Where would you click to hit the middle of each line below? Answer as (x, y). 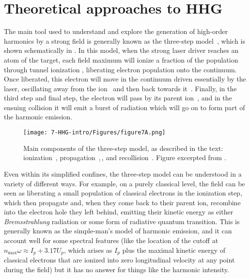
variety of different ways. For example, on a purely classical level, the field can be (125, 183)
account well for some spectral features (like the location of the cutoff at (111, 240)
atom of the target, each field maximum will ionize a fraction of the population (121, 59)
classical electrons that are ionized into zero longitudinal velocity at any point (119, 260)
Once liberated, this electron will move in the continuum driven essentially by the (125, 79)
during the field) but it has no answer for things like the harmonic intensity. (117, 269)
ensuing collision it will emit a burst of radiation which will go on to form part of (125, 107)
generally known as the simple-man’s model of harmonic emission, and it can (118, 231)
